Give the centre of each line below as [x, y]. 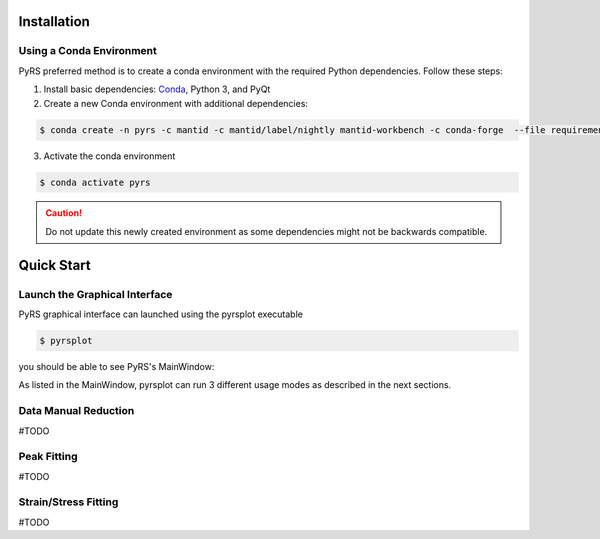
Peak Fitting [48, 457]
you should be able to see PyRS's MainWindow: [116, 366]
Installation [54, 21]
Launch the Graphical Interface [95, 294]
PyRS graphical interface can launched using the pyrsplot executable [161, 314]
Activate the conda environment [109, 156]
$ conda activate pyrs [95, 182]
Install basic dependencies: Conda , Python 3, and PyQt [157, 89]
